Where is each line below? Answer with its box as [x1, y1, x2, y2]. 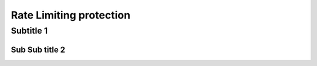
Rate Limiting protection [11, 9, 131, 21]
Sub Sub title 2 [11, 45, 66, 54]
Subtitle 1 [11, 25, 48, 36]
